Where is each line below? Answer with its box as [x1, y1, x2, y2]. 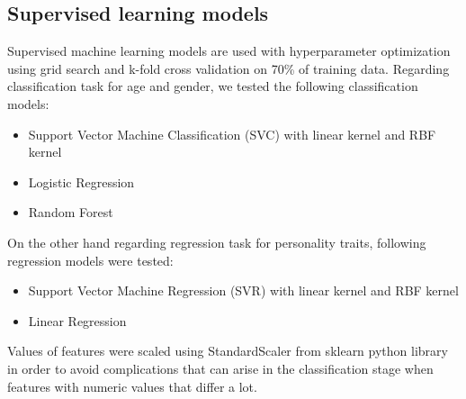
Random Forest [28, 203, 113, 222]
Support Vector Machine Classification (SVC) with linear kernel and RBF [28, 124, 436, 143]
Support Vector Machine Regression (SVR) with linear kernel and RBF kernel [28, 281, 459, 300]
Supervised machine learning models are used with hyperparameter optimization [7, 41, 451, 60]
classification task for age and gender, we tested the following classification [7, 77, 418, 95]
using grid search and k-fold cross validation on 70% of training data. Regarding [7, 59, 450, 77]
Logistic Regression [28, 172, 135, 191]
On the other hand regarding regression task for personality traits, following [7, 232, 426, 251]
